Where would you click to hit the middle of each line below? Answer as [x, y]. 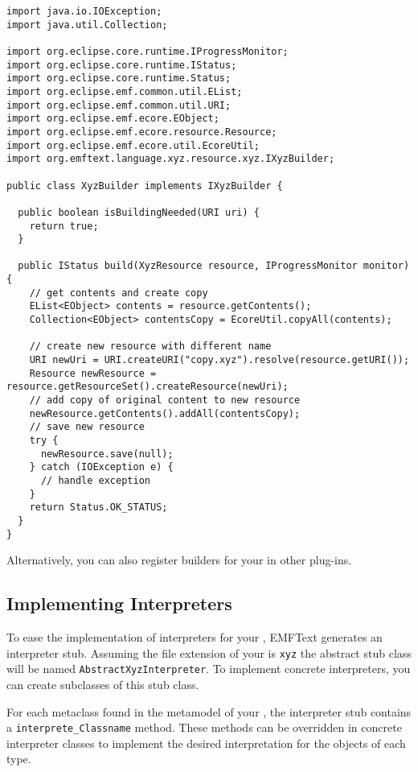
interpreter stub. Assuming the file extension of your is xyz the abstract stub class [209, 652]
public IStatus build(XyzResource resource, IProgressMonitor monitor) [214, 266]
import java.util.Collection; [87, 25]
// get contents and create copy [119, 293]
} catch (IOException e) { [101, 467]
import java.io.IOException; [84, 11]
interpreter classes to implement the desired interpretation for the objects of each [206, 743]
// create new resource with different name [150, 347]
